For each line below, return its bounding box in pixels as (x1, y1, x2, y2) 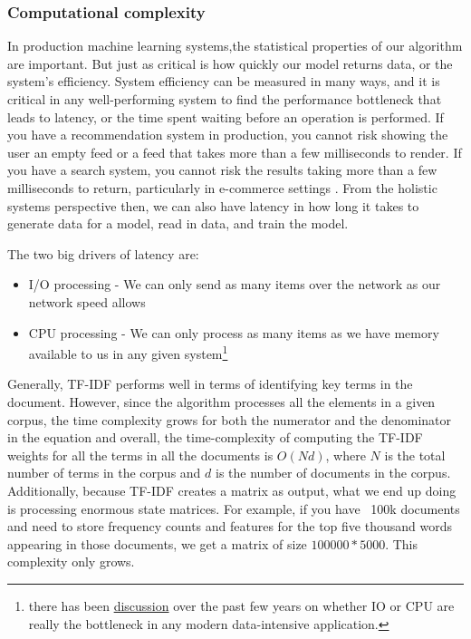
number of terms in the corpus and (7, 463, 201, 482)
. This (385, 534, 418, 553)
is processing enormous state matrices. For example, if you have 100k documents (7, 499, 460, 518)
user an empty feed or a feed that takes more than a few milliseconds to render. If (7, 142, 462, 161)
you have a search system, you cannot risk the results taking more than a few (7, 160, 437, 179)
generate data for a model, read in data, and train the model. (7, 214, 349, 233)
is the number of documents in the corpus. (216, 463, 451, 482)
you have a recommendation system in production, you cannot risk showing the (7, 125, 448, 144)
